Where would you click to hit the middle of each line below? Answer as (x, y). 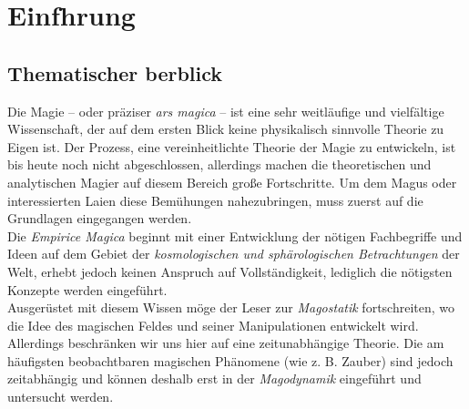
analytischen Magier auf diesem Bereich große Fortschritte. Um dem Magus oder (232, 182)
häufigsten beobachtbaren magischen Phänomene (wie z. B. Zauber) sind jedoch (230, 360)
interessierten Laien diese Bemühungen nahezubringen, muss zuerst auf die (215, 200)
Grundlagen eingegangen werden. (100, 218)
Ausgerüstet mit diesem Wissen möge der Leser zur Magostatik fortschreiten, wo (231, 307)
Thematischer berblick (115, 72)
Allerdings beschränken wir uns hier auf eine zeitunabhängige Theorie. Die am (226, 343)
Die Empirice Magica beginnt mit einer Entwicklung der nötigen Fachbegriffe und (235, 235)
